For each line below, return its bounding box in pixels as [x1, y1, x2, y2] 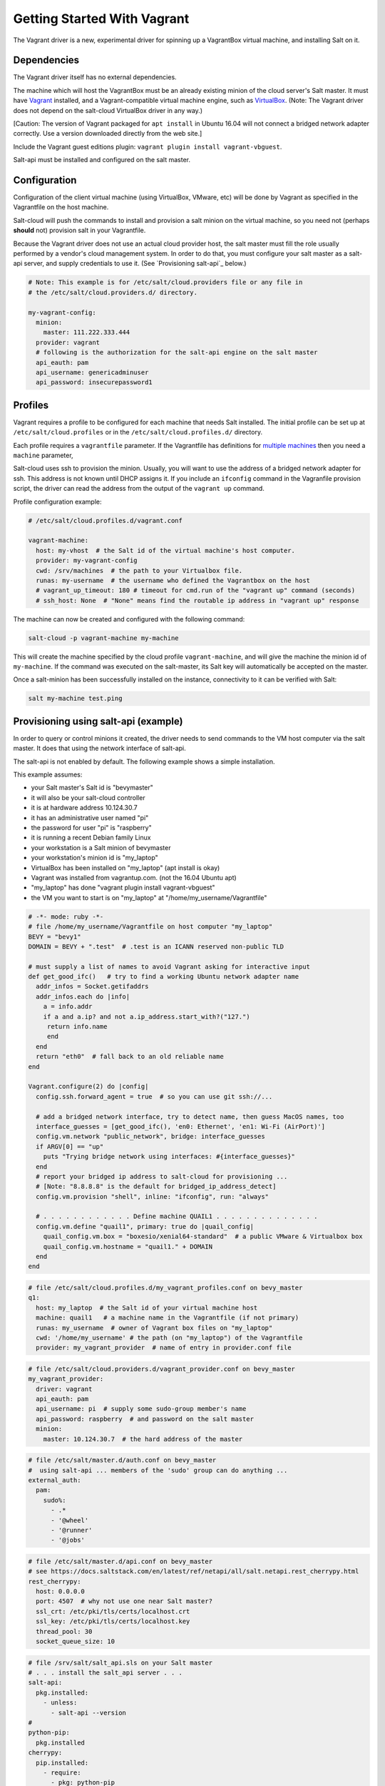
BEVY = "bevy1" [28, 932, 81, 941]
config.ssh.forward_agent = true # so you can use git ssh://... [36, 1092, 273, 1100]
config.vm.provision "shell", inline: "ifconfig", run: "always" [36, 1192, 269, 1200]
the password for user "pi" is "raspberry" [31, 824, 153, 832]
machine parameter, [13, 451, 74, 459]
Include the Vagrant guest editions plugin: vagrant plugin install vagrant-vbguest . [13, 142, 282, 151]
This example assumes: [13, 770, 83, 779]
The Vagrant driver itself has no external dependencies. [13, 73, 178, 81]
